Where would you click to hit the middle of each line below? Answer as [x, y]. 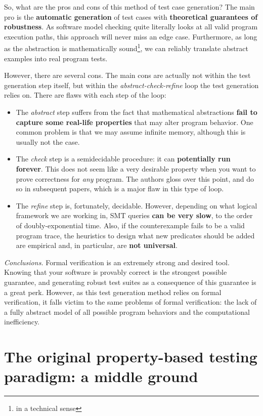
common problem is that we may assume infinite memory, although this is [131, 132]
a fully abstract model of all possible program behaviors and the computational [127, 311]
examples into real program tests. [56, 58]
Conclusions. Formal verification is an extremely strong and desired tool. [117, 262]
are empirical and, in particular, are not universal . [97, 245]
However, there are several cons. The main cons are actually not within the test [127, 75]
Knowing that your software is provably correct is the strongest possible [116, 272]
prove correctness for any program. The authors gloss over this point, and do [135, 178]
